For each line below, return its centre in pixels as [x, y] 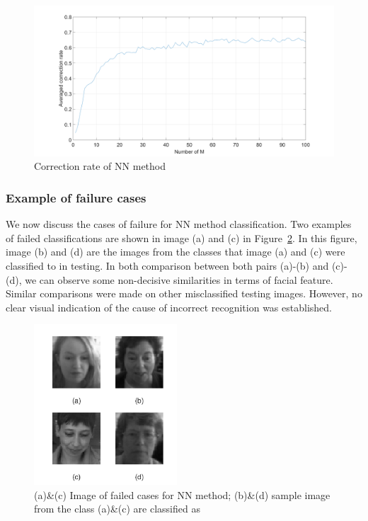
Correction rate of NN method [100, 166]
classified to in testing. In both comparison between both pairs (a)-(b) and [167, 266]
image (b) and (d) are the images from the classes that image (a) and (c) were [176, 252]
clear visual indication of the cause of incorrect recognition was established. [169, 307]
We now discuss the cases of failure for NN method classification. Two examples [179, 224]
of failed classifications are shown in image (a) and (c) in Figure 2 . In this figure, [182, 237]
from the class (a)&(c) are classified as [117, 509]
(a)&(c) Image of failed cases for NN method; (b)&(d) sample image [182, 494]
